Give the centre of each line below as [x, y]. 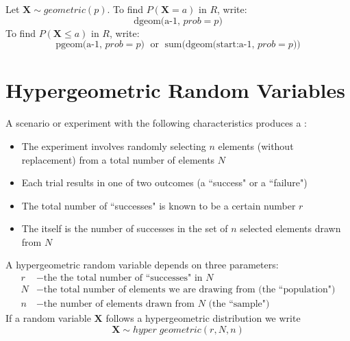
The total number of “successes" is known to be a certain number [159, 205]
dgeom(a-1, [157, 21]
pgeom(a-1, [79, 45]
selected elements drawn [290, 228]
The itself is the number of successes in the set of [125, 228]
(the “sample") [239, 304]
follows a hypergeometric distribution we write [203, 318]
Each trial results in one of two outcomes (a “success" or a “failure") [164, 182]
